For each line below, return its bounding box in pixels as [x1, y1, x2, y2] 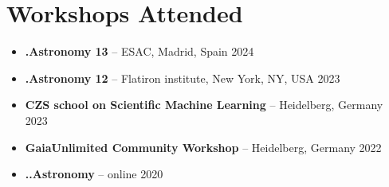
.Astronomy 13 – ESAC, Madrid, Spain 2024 [25, 43, 254, 60]
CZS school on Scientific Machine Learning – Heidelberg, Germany [25, 96, 383, 113]
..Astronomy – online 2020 [25, 166, 163, 182]
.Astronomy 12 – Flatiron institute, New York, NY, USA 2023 [25, 69, 340, 86]
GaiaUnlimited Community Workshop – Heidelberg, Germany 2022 [25, 138, 382, 155]
